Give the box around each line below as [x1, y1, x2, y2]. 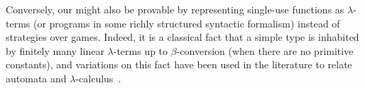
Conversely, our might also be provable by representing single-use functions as [6, 2, 344, 16]
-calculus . [75, 70, 121, 85]
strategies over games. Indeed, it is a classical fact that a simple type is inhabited [6, 30, 359, 44]
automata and [6, 70, 67, 85]
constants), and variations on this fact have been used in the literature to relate [6, 57, 352, 72]
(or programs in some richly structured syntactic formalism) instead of [33, 15, 340, 30]
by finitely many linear [6, 43, 104, 58]
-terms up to [113, 43, 168, 58]
